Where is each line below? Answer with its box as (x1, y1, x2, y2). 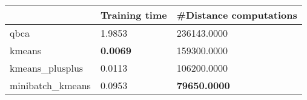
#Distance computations (176, 8, 297, 22)
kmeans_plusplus (10, 61, 84, 75)
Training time (100, 8, 167, 22)
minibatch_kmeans (10, 78, 91, 92)
